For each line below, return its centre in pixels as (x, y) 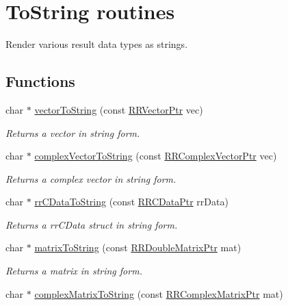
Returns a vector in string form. (73, 132)
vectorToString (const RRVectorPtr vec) (119, 109)
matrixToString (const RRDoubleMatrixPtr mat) (138, 247)
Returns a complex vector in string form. (91, 178)
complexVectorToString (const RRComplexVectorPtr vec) (156, 156)
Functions (40, 81)
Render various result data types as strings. (97, 44)
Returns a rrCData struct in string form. (92, 224)
